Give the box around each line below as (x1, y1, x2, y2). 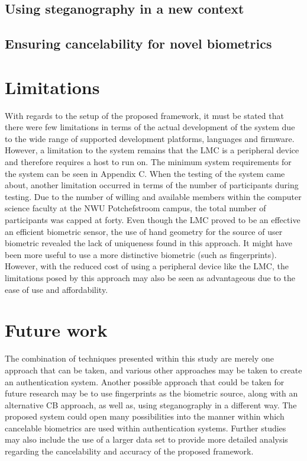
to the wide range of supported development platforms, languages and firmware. (5, 132, 295, 144)
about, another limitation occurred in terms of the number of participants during (5, 179, 299, 191)
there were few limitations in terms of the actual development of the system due (5, 121, 295, 133)
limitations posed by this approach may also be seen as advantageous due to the (5, 272, 295, 283)
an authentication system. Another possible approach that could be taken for (5, 375, 285, 388)
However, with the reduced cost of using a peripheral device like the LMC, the (5, 260, 289, 272)
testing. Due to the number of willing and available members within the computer (5, 190, 302, 202)
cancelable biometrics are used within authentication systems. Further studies (5, 421, 286, 434)
